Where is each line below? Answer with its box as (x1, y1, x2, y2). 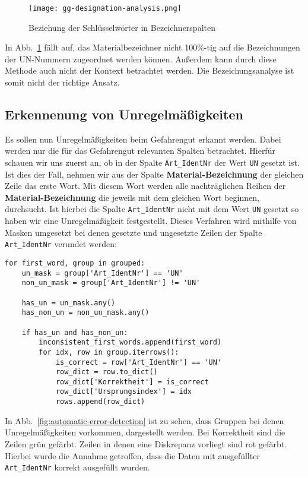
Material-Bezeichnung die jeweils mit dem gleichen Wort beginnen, (5, 191, 259, 203)
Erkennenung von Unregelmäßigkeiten (5, 105, 243, 124)
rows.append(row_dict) (55, 397, 145, 406)
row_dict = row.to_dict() (55, 368, 158, 377)
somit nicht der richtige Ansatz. (5, 76, 120, 89)
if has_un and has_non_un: (21, 328, 128, 337)
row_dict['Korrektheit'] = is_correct (55, 377, 209, 386)
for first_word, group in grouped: (5, 258, 145, 267)
